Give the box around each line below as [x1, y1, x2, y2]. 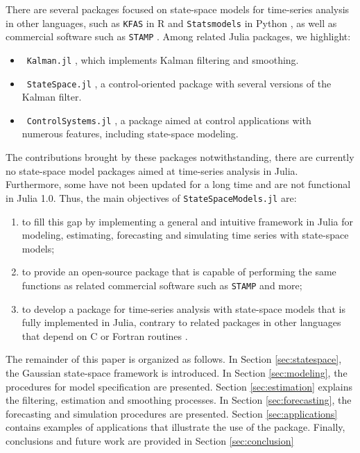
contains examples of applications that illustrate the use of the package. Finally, [6, 420, 345, 434]
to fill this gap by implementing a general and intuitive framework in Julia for [22, 214, 354, 228]
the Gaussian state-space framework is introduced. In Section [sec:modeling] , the [6, 365, 348, 379]
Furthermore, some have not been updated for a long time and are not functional [6, 177, 351, 191]
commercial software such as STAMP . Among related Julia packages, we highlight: [6, 29, 351, 44]
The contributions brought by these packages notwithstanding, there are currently [6, 150, 354, 164]
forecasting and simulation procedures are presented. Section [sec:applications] [6, 406, 338, 420]
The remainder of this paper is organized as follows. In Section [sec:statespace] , [6, 352, 342, 366]
